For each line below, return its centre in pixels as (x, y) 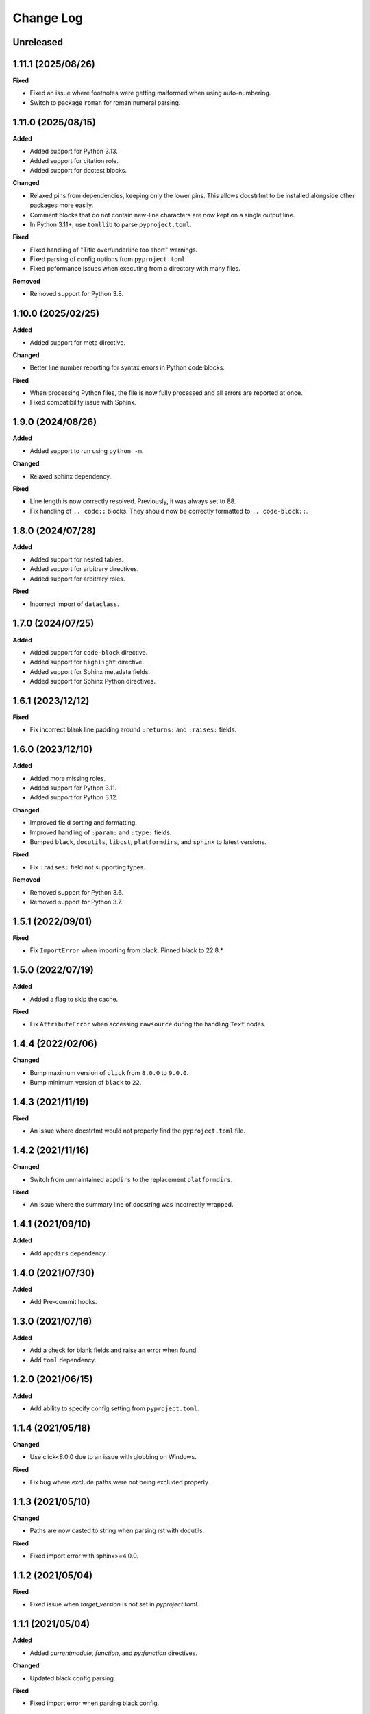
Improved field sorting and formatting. (83, 823)
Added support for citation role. (74, 160)
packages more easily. (62, 205)
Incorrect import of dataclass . (74, 604)
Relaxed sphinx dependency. (71, 476)
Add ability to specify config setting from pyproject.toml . (114, 1408)
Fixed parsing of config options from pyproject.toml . (109, 259)
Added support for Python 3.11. (73, 788)
